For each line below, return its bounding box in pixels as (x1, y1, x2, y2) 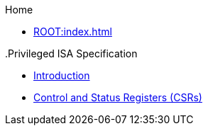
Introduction (33, 69, 90, 81)
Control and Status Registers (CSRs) (33, 91, 202, 103)
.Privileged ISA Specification (5, 47, 138, 59)
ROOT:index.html (33, 25, 112, 38)
